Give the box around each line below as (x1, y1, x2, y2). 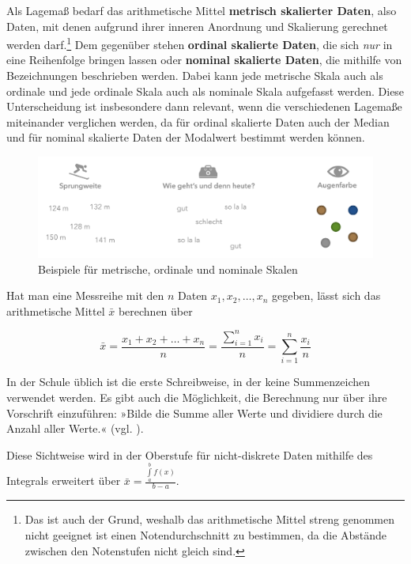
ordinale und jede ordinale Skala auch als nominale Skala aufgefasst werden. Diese (6, 82, 405, 99)
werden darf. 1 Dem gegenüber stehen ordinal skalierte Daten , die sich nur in (6, 34, 393, 52)
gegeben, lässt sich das (271, 287, 381, 304)
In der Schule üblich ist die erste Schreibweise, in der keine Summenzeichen (6, 373, 371, 390)
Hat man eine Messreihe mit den (6, 287, 164, 304)
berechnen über (118, 302, 193, 319)
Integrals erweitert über (6, 472, 121, 489)
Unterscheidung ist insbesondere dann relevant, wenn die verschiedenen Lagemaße (6, 98, 402, 115)
